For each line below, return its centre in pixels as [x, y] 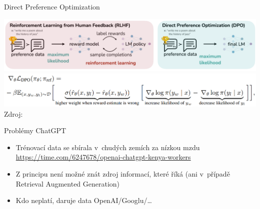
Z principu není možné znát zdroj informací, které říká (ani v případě [123, 173]
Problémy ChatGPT [35, 130]
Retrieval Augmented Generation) [68, 183]
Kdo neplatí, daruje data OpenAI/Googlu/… [84, 200]
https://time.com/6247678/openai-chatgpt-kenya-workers [103, 157]
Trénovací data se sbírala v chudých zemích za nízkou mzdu [108, 147]
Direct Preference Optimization [52, 6]
